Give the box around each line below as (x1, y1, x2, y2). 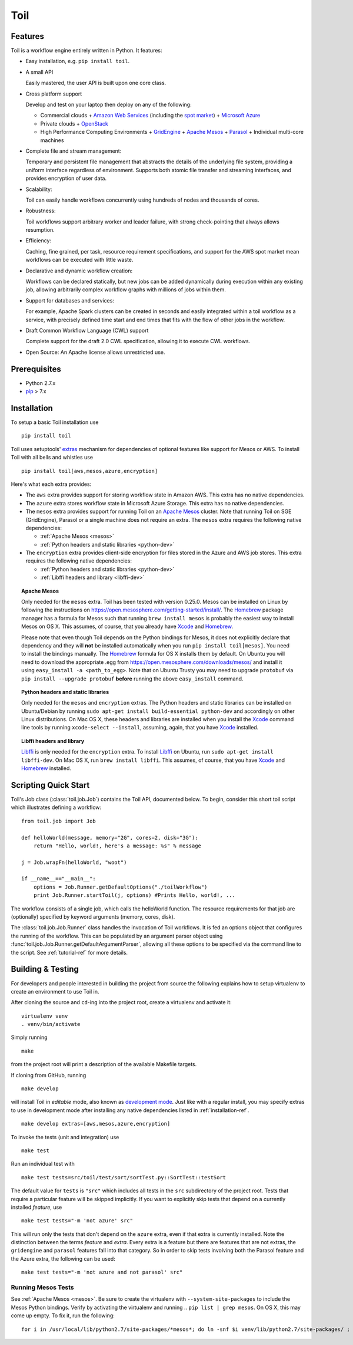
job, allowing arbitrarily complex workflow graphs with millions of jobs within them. (25, 286, 226, 293)
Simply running (11, 1034, 48, 1041)
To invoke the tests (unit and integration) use (11, 1133, 119, 1140)
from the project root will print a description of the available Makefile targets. (11, 1061, 197, 1068)
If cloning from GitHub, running (11, 1071, 86, 1078)
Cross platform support (25, 90, 82, 97)
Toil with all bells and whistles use (11, 454, 94, 461)
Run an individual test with (11, 1160, 75, 1168)
